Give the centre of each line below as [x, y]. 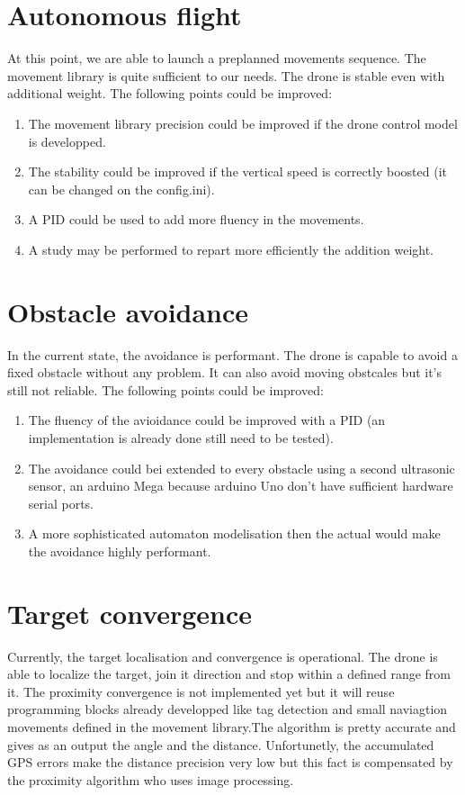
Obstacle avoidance [128, 311]
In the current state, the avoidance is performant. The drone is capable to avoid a [232, 354]
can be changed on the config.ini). [121, 189]
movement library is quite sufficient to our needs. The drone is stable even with [226, 75]
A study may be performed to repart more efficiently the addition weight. [231, 249]
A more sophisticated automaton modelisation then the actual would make [234, 533]
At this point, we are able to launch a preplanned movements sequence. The [217, 58]
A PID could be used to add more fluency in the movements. [196, 219]
